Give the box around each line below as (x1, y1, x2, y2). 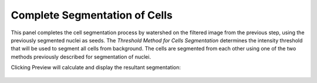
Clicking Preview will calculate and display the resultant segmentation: (11, 64, 181, 71)
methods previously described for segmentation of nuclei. (11, 53, 151, 60)
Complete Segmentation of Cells (11, 9, 173, 21)
